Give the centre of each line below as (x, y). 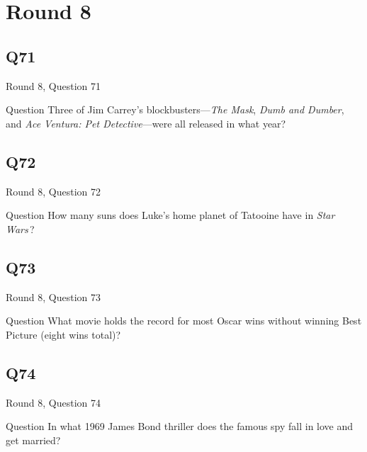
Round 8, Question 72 (53, 191)
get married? (33, 440)
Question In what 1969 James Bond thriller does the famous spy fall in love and (180, 426)
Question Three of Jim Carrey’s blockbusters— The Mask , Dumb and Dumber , (175, 109)
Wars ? (20, 228)
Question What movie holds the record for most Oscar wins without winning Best (184, 321)
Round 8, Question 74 (53, 402)
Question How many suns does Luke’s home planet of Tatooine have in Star (170, 215)
